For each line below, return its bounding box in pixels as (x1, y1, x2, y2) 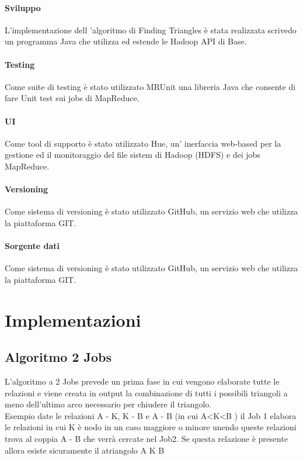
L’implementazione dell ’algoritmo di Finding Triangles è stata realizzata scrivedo (5, 23, 297, 36)
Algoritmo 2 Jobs (5, 348, 112, 366)
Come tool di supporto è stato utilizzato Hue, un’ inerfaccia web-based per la (5, 137, 281, 149)
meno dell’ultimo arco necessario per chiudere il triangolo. (5, 398, 212, 410)
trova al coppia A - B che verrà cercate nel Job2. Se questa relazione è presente (5, 433, 288, 445)
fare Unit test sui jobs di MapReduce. (5, 92, 140, 104)
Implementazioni (5, 307, 141, 331)
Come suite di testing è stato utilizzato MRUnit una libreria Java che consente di (5, 80, 296, 92)
